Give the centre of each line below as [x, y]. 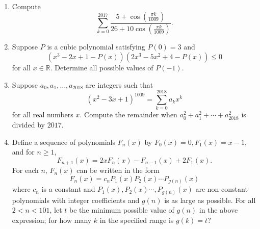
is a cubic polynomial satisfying [96, 47]
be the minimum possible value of [122, 210]
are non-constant [222, 189]
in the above [218, 210]
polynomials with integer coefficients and [76, 200]
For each [25, 170]
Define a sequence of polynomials [63, 142]
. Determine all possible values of [102, 68]
